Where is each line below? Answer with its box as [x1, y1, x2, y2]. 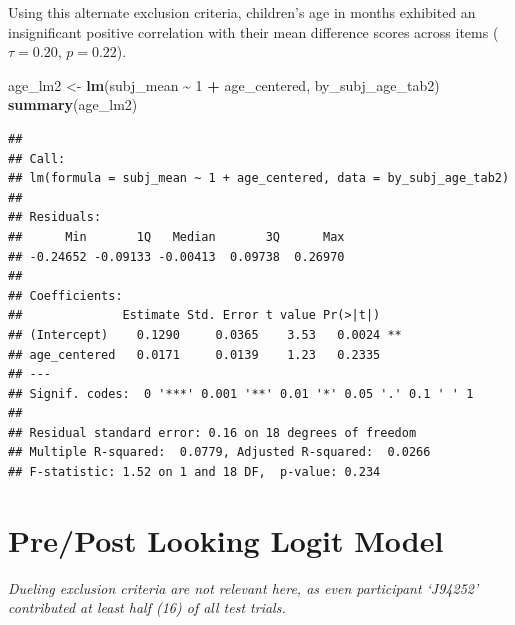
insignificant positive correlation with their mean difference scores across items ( [8, 21, 499, 42]
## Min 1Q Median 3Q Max [8, 229, 345, 244]
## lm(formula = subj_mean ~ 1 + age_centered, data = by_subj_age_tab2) [8, 171, 510, 186]
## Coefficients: [8, 288, 123, 303]
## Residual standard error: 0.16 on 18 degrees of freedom [8, 425, 417, 440]
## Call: [8, 151, 66, 166]
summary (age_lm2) [8, 94, 138, 115]
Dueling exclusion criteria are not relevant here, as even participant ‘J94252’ [8, 577, 479, 598]
